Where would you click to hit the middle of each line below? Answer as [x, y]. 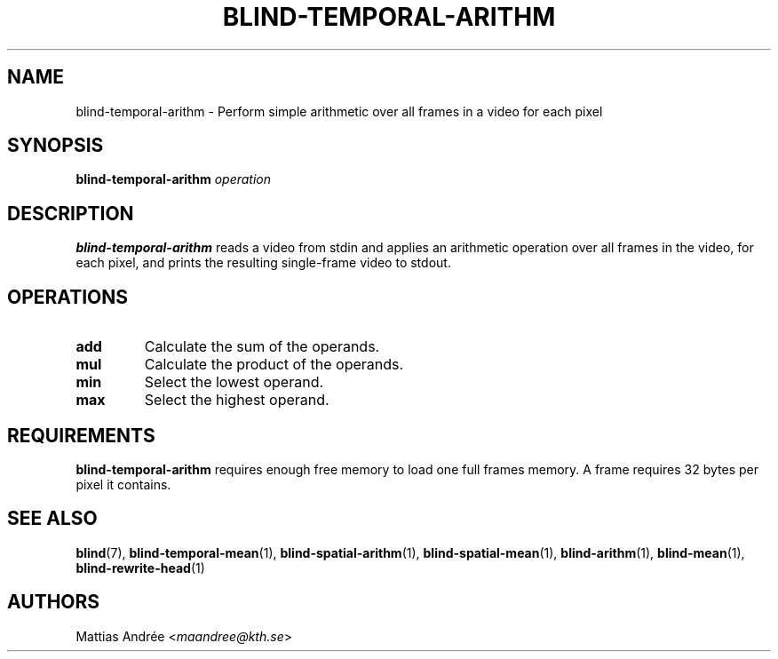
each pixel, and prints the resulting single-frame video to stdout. [263, 263]
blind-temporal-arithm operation [174, 179]
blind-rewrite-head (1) [140, 568]
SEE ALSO [52, 519]
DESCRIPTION [71, 213]
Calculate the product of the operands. [274, 365]
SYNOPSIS [56, 146]
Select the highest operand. [237, 400]
